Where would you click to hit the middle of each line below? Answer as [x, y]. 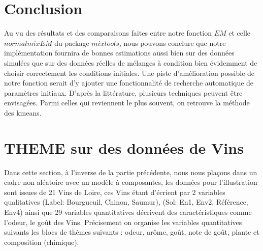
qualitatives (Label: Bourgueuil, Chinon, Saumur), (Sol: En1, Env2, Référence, [126, 202]
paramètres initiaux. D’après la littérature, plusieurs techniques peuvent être [123, 92]
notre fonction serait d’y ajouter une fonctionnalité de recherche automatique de [129, 83]
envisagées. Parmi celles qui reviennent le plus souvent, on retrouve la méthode [127, 103]
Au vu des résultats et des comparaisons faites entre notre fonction [108, 33]
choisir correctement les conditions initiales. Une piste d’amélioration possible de [129, 73]
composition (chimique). [42, 242]
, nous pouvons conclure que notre [172, 43]
